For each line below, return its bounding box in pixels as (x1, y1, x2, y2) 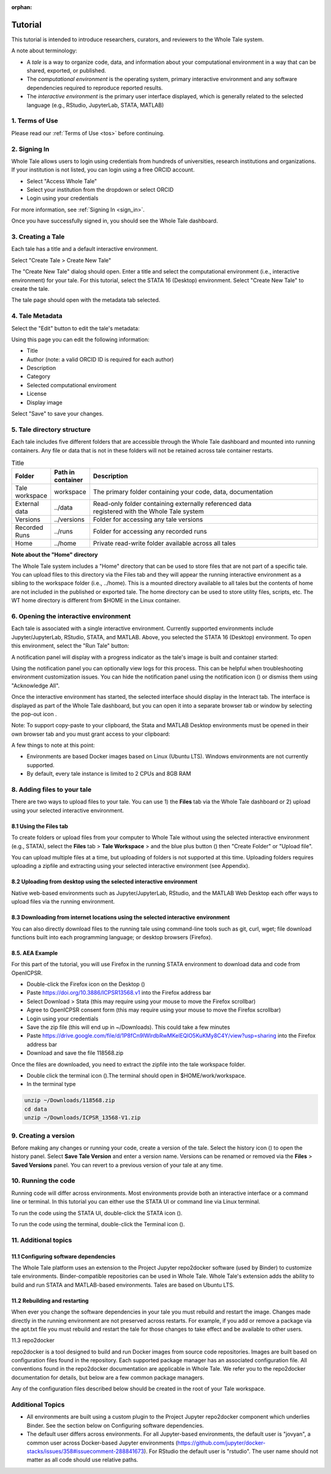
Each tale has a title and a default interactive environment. (11, 245, 158, 253)
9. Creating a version (11, 1131, 75, 1140)
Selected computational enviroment (26, 381, 116, 388)
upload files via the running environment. (11, 898, 115, 905)
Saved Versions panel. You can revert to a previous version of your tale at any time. (11, 1161, 223, 1169)
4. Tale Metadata (11, 312, 63, 320)
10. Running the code (11, 1176, 76, 1185)
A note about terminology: (11, 47, 78, 55)
